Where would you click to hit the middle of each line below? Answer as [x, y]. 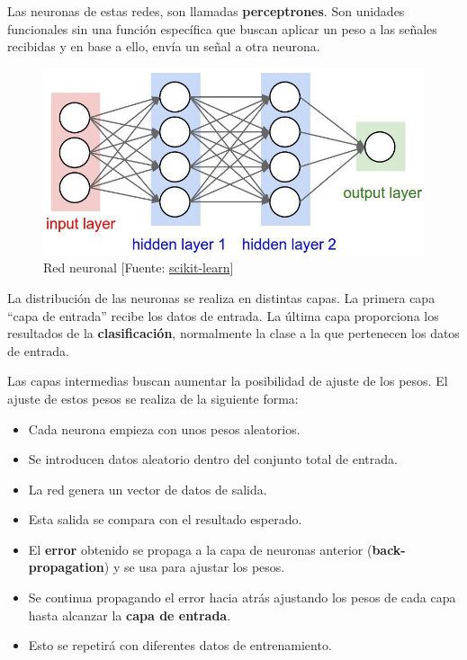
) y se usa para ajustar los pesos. [194, 567]
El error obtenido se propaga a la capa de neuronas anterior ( [200, 549]
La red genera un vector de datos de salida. [148, 489]
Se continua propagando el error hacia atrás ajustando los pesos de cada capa [242, 598]
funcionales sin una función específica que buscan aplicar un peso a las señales [222, 28]
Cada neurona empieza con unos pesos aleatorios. [164, 428]
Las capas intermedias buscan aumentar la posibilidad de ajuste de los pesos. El [228, 381]
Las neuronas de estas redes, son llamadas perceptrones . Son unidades [206, 11]
